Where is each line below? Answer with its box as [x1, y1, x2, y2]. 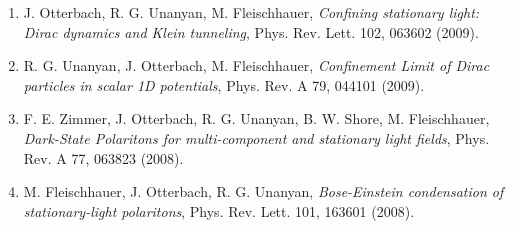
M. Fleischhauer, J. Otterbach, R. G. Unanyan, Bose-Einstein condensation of [23, 181, 504, 202]
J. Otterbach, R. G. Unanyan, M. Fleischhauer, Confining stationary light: [23, 2, 480, 22]
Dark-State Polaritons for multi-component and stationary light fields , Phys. [23, 127, 490, 148]
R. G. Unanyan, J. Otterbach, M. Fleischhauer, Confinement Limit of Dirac [23, 55, 490, 76]
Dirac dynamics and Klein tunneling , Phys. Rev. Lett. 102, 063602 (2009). [23, 21, 479, 42]
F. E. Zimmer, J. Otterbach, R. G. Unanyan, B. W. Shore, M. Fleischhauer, [23, 108, 490, 129]
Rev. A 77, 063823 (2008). [23, 147, 184, 168]
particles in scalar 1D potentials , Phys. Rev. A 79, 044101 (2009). [23, 74, 425, 95]
